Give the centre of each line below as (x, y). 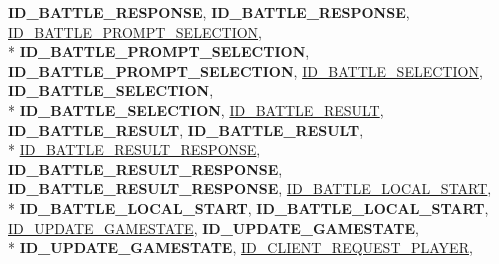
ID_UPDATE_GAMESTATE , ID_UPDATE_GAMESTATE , (213, 227)
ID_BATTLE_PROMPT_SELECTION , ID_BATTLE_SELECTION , (245, 70)
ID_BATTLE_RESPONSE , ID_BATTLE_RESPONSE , (209, 12)
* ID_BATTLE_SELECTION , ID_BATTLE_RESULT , (196, 109)
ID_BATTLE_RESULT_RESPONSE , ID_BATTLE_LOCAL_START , (250, 188)
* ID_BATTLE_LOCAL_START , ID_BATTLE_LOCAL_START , (248, 207)
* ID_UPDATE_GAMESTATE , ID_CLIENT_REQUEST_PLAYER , (240, 247)
